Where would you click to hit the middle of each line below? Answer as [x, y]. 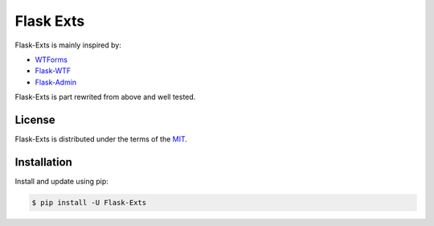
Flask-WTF [53, 71]
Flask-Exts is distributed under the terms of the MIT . [101, 139]
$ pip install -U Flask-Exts [89, 202]
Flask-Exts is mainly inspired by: [68, 45]
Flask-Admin [56, 82]
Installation [43, 162]
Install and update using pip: [61, 181]
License [35, 119]
